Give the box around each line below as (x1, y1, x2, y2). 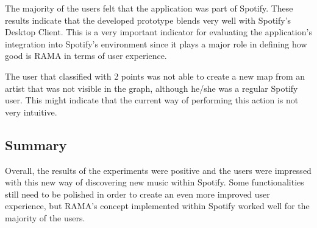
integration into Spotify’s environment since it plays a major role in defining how (5, 37, 307, 50)
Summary (5, 135, 67, 154)
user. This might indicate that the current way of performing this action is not (5, 94, 299, 106)
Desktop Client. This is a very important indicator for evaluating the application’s (5, 26, 312, 38)
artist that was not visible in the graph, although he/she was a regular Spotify (5, 81, 298, 94)
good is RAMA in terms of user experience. (5, 49, 167, 62)
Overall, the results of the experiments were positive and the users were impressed (5, 164, 312, 176)
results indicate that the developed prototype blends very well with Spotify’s (5, 13, 291, 26)
